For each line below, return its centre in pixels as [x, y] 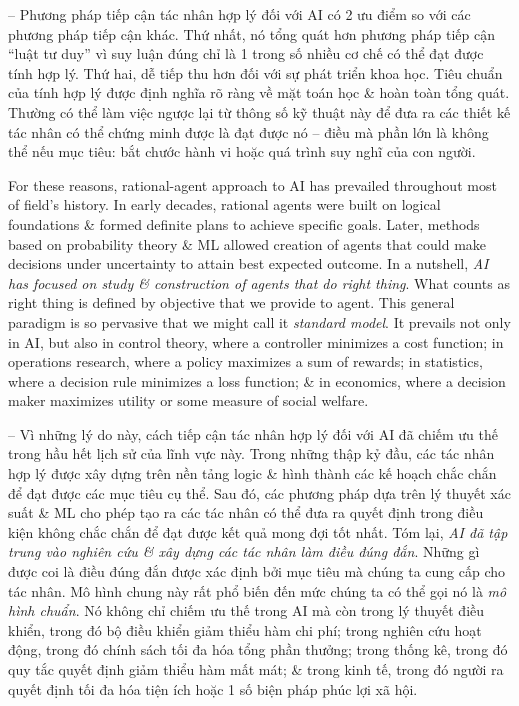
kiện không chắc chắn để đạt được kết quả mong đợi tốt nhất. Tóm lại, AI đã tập [258, 531]
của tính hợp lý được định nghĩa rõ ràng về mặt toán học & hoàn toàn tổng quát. [259, 92]
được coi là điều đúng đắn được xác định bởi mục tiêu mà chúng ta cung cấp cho [257, 571]
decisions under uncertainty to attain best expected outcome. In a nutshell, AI [248, 263]
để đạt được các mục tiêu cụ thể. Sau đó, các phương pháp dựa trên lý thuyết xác [259, 492]
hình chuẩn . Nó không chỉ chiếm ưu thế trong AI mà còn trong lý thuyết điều [246, 610]
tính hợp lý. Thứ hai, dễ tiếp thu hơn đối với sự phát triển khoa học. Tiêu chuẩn [255, 72]
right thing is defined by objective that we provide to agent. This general [231, 302]
